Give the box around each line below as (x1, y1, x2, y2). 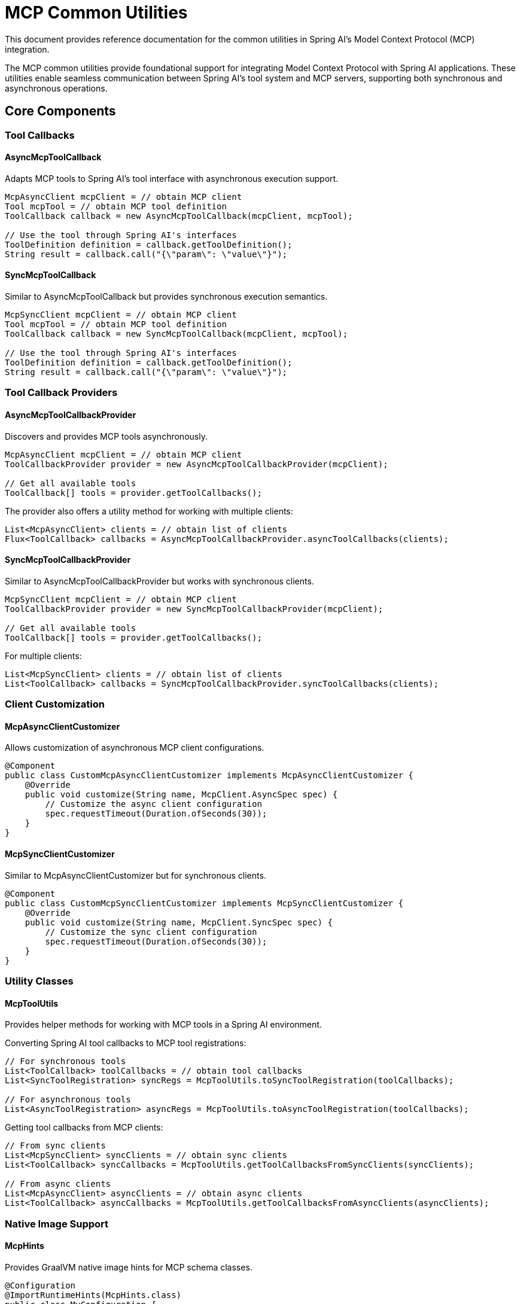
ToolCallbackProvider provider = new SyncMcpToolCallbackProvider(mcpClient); (5, 604, 384, 614)
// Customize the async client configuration (45, 799, 262, 809)
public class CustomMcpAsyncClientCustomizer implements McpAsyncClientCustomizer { (5, 770, 413, 781)
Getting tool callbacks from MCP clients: (5, 1122, 163, 1133)
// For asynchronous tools (5, 1095, 131, 1105)
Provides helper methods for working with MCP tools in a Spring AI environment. (5, 1019, 322, 1030)
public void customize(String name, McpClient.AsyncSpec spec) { (25, 790, 338, 800)
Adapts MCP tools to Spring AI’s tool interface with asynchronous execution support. (5, 173, 339, 184)
